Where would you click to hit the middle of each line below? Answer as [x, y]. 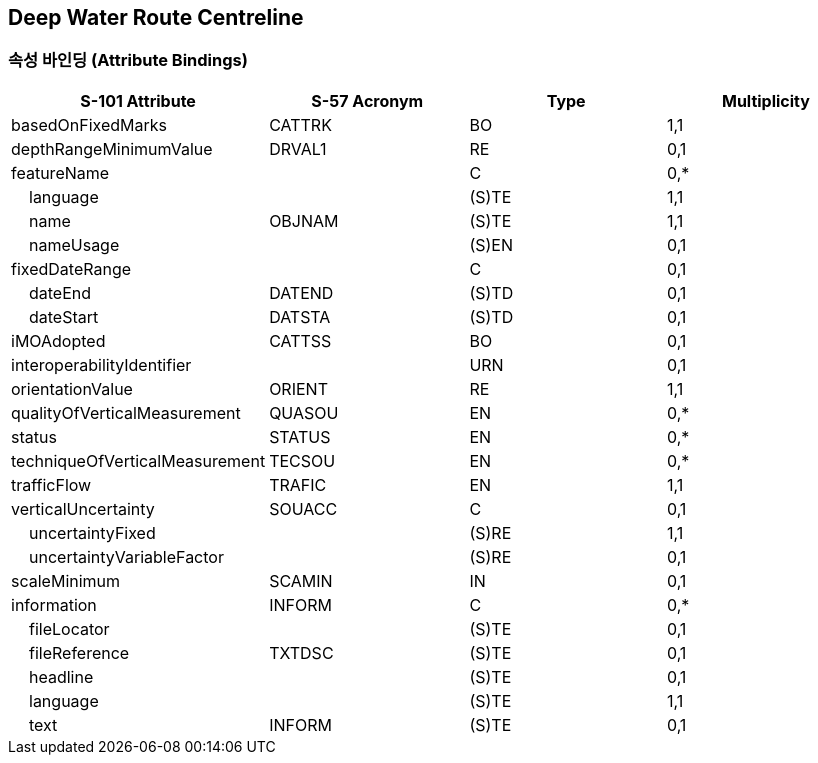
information [54, 604]
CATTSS [300, 340]
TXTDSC [301, 652]
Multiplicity [765, 100]
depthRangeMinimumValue [112, 148]
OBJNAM [304, 220]
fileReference [79, 652]
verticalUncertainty [83, 508]
